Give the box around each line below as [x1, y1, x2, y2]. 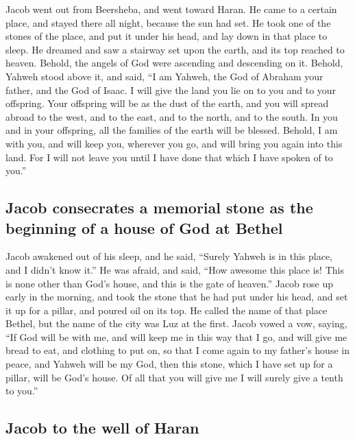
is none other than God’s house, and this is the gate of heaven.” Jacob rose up [5, 276, 333, 290]
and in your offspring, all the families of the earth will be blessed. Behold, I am [5, 123, 338, 137]
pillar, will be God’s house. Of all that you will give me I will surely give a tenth [5, 370, 343, 384]
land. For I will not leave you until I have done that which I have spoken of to [5, 150, 333, 164]
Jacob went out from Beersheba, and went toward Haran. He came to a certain [5, 2, 337, 16]
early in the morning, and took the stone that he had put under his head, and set [5, 289, 348, 304]
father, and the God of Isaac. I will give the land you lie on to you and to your [5, 82, 336, 97]
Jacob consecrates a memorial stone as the [5, 197, 313, 218]
